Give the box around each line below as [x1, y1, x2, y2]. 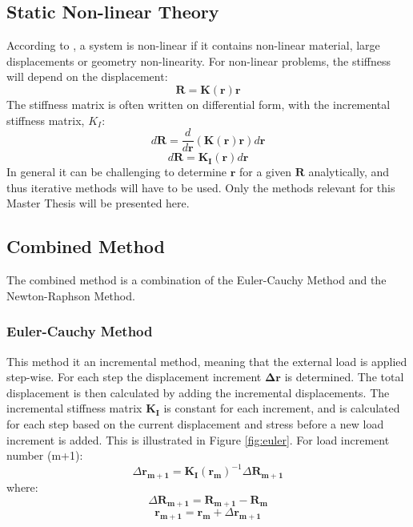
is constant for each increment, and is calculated [163, 400, 400, 416]
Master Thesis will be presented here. [6, 195, 190, 211]
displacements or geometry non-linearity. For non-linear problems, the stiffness [6, 52, 391, 69]
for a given [239, 163, 291, 180]
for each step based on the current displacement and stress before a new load [6, 416, 384, 432]
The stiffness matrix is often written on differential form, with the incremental [6, 95, 391, 112]
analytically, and [308, 163, 390, 180]
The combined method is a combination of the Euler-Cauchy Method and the [6, 272, 387, 288]
